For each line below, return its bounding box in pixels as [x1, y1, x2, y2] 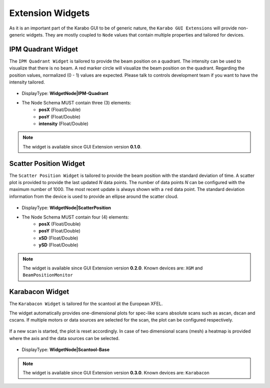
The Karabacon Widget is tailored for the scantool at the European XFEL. [9, 300, 163, 307]
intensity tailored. [9, 79, 45, 85]
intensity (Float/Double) [38, 120, 88, 126]
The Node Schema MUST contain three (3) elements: [21, 99, 131, 105]
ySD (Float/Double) [38, 242, 78, 248]
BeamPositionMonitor [22, 272, 73, 278]
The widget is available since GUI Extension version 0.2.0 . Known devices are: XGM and [22, 265, 203, 271]
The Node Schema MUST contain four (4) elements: [21, 214, 129, 220]
